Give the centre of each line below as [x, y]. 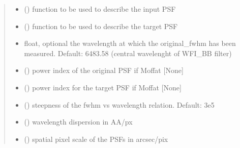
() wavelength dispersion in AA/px [78, 122]
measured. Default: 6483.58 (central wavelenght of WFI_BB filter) [128, 53]
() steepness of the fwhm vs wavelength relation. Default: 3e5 [119, 104]
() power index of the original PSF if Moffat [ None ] [104, 70]
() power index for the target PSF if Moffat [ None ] [103, 87]
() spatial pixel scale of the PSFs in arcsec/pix [96, 139]
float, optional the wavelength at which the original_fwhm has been [130, 43]
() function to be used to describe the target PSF [101, 26]
